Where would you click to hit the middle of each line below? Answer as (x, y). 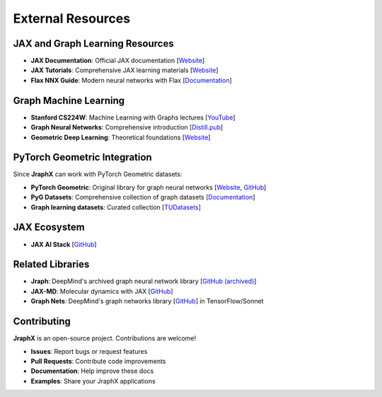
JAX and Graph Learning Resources (93, 44)
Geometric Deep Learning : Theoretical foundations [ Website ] (121, 137)
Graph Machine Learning (69, 100)
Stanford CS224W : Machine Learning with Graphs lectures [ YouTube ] (133, 117)
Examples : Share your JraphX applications (93, 381)
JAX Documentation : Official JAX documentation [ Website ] (118, 61)
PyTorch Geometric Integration (82, 157)
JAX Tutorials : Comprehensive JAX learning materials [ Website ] (125, 70)
